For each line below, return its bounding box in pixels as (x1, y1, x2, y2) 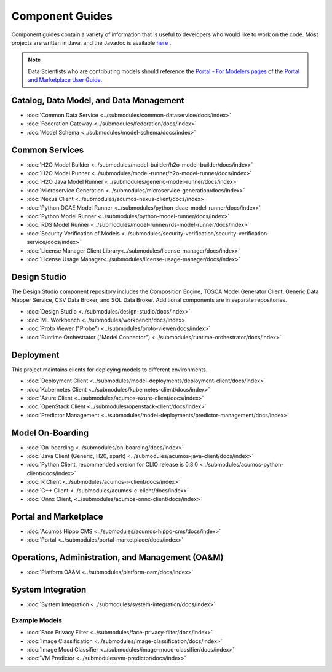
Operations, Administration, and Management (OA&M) (11, 552, 224, 563)
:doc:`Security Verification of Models (26, 229, 120, 237)
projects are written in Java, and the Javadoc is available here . (11, 39, 172, 46)
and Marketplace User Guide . (28, 76, 103, 84)
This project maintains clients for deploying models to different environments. (11, 366, 208, 373)
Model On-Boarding (11, 427, 89, 438)
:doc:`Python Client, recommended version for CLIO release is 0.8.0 (26, 461, 199, 468)
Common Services (11, 144, 84, 155)
